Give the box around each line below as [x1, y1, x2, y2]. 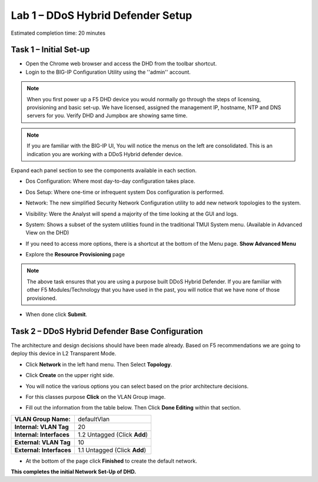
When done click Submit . [25, 311, 88, 318]
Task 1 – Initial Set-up [11, 45, 90, 55]
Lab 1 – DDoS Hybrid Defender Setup [11, 9, 193, 22]
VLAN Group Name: [14, 415, 71, 423]
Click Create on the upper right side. [25, 372, 115, 379]
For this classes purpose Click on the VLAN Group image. [25, 393, 166, 400]
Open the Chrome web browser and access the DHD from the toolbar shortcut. [25, 60, 217, 67]
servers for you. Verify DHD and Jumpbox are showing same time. [26, 112, 188, 119]
